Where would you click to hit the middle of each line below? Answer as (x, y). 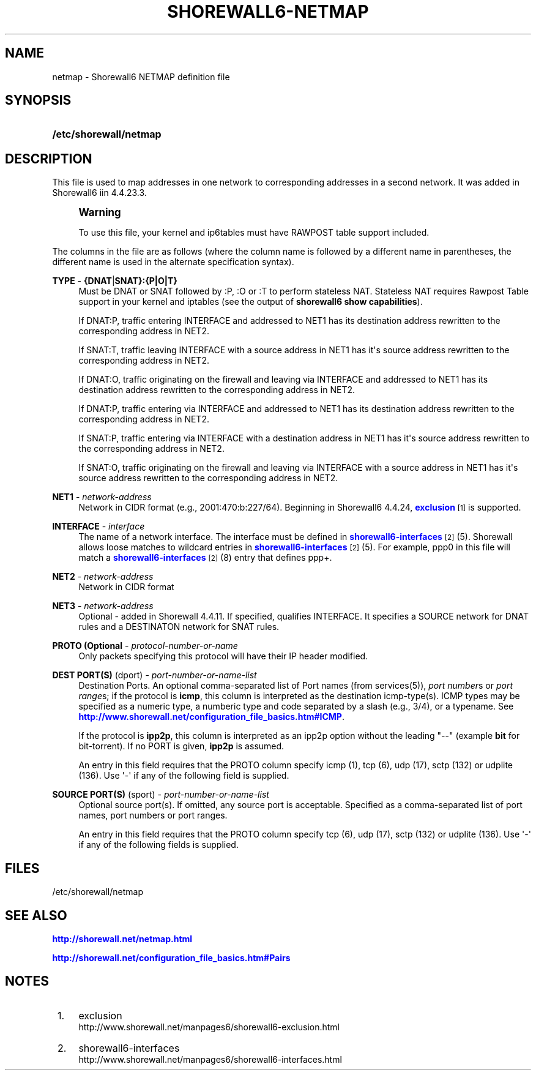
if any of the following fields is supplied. (158, 845)
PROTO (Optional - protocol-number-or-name (145, 646)
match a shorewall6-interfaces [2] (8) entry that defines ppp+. (205, 558)
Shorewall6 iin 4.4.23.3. (99, 193)
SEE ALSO (36, 915)
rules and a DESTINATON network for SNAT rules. (179, 627)
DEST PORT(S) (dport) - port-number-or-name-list (154, 675)
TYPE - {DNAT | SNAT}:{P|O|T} (115, 281)
